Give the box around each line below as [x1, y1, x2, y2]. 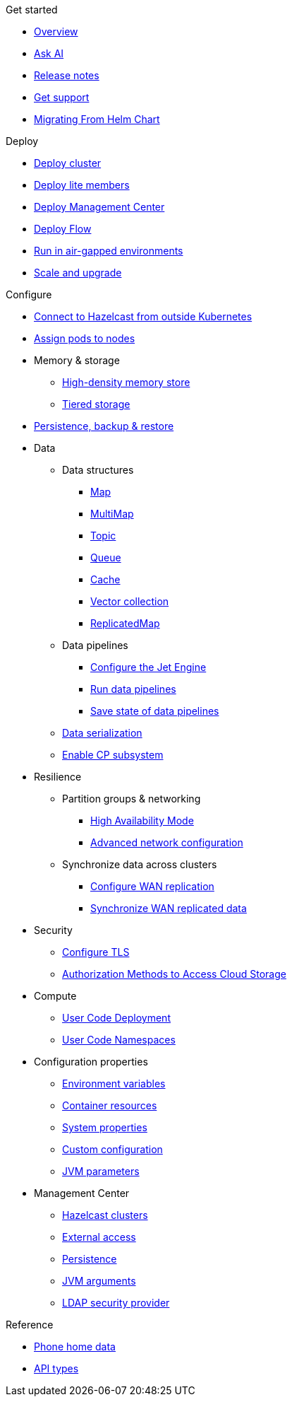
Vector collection [90, 595, 169, 607]
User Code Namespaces [62, 1034, 176, 1046]
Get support [34, 91, 90, 103]
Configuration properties [34, 1056, 148, 1068]
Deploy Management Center [34, 201, 165, 213]
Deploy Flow [34, 223, 92, 235]
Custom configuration [62, 1143, 163, 1155]
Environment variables [62, 1077, 166, 1090]
